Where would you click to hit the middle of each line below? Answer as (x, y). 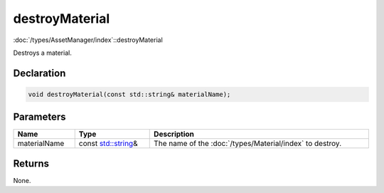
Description (174, 134)
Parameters (39, 117)
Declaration (39, 73)
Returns (31, 163)
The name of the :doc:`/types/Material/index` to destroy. (248, 144)
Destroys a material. (43, 53)
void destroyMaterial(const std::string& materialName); (129, 94)
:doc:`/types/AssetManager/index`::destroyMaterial (88, 40)
